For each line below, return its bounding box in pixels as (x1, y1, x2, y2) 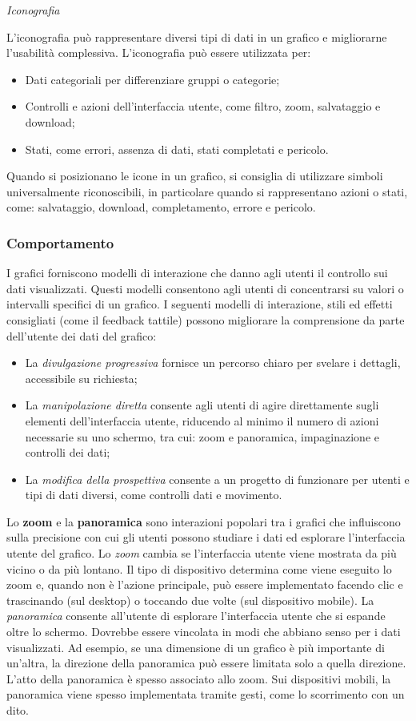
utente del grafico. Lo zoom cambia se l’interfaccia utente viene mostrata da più (6, 545, 397, 562)
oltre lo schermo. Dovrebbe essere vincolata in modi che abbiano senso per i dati (6, 623, 401, 640)
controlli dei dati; (25, 444, 110, 461)
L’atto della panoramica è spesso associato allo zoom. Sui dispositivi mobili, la (6, 670, 391, 687)
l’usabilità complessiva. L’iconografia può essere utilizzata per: (6, 44, 311, 61)
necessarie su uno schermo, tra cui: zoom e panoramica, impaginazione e (25, 428, 379, 445)
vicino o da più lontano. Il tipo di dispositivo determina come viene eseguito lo (6, 560, 392, 577)
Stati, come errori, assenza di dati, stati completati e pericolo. (25, 140, 329, 157)
